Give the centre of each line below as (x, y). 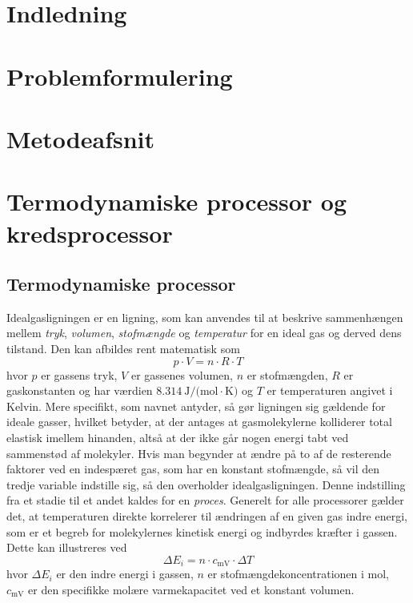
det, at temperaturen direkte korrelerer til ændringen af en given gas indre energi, (207, 516)
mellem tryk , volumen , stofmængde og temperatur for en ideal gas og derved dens (204, 333)
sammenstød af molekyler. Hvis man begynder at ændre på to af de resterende (199, 453)
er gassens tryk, (79, 374)
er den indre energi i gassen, (125, 574)
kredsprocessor (90, 233)
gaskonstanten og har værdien (80, 390)
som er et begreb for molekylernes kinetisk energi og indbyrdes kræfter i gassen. (202, 531)
